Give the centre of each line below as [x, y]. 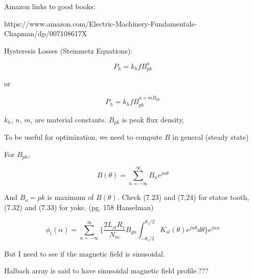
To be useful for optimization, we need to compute [83, 137]
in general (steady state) [211, 137]
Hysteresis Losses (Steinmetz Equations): [68, 50]
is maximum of [71, 197]
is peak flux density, [153, 119]
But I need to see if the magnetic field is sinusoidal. [85, 253]
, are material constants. [68, 119]
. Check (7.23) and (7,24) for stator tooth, [183, 197]
